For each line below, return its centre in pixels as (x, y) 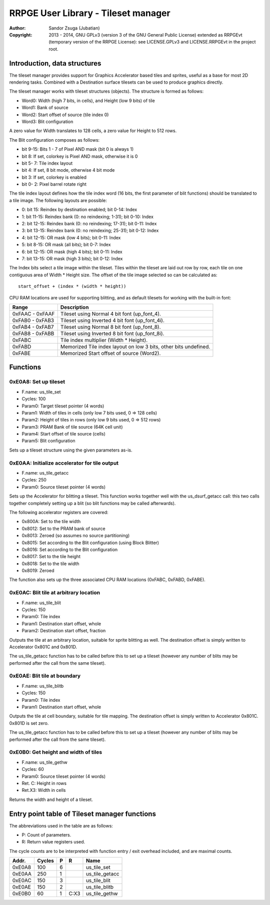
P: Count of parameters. (46, 835)
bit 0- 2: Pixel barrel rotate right (54, 184)
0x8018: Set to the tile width (50, 564)
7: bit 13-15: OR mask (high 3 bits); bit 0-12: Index (72, 259)
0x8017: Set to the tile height (51, 557)
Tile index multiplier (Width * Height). (104, 340)
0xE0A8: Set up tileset (37, 382)
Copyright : (21, 35)
